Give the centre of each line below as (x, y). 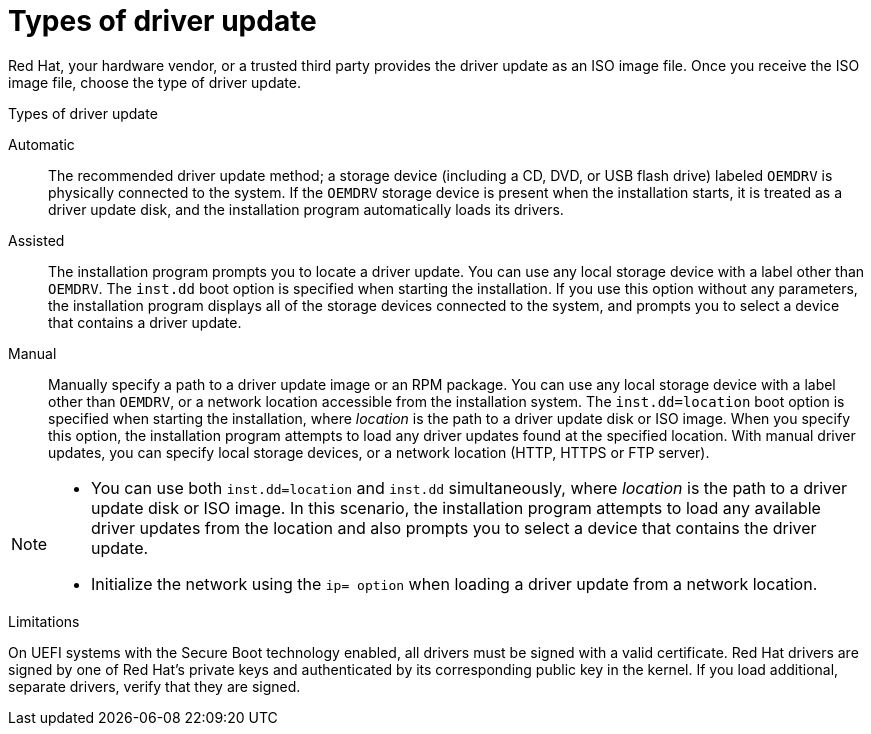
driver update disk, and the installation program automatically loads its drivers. (306, 209)
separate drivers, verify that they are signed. (154, 686)
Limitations (44, 621)
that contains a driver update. (145, 322)
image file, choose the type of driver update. (154, 82)
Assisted (36, 240)
